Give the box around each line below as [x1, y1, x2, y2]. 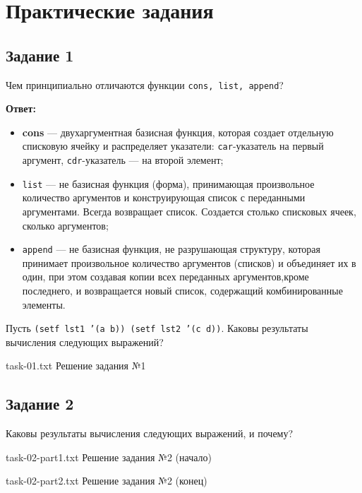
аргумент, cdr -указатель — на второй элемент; [22, 153, 224, 167]
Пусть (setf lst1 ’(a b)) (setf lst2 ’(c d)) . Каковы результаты [6, 321, 308, 335]
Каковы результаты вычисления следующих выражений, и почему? [6, 426, 294, 441]
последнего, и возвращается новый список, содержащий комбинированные [22, 283, 343, 298]
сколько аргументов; [22, 218, 109, 232]
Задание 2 [6, 393, 74, 415]
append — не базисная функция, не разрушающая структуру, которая [22, 242, 321, 256]
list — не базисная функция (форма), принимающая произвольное [22, 176, 315, 191]
